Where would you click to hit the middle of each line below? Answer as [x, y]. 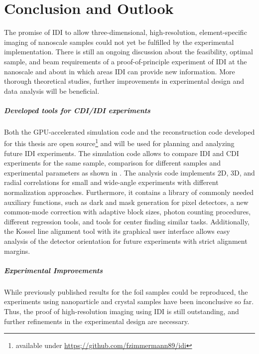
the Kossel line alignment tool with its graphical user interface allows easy [117, 231]
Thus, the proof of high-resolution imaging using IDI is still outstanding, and [122, 311]
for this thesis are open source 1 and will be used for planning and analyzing [119, 143]
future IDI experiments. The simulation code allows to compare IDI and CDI [122, 153]
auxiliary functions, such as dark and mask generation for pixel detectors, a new [126, 202]
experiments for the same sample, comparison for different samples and [113, 163]
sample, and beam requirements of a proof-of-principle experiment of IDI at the [126, 61]
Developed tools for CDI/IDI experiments [77, 110]
